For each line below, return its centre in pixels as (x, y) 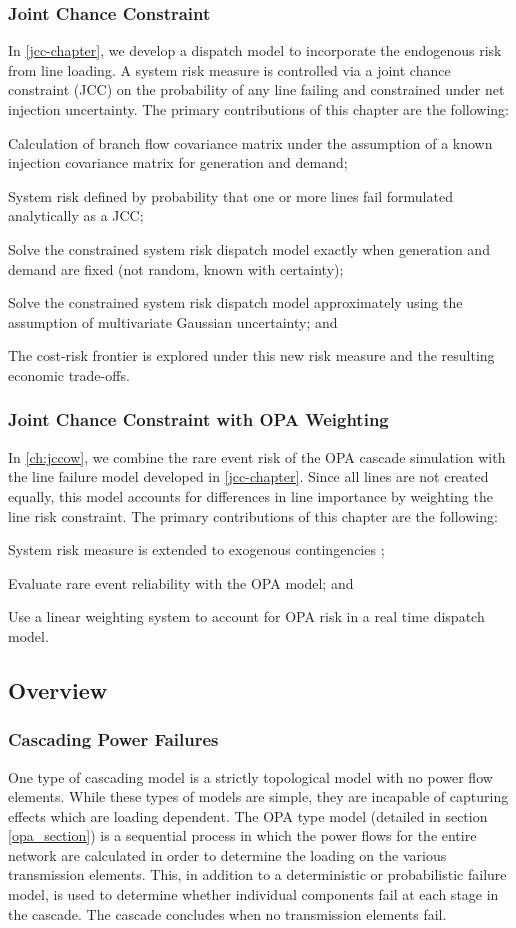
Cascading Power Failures (113, 739)
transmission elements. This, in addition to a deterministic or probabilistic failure (257, 874)
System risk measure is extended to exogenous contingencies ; (196, 549)
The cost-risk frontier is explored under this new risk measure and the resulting (251, 355)
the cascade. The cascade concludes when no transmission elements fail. (227, 913)
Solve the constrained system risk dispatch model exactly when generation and (249, 248)
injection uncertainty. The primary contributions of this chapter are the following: (258, 109)
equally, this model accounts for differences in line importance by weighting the (250, 495)
